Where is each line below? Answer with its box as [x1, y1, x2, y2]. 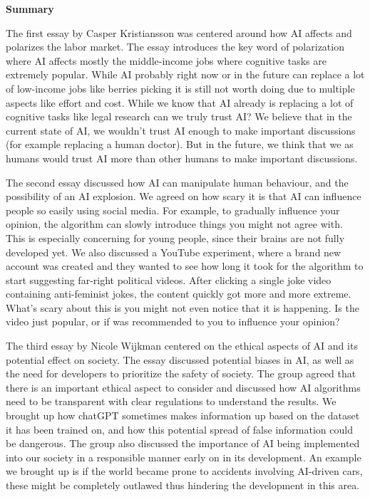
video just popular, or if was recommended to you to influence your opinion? [6, 314, 340, 329]
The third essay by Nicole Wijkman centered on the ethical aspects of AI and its [6, 338, 358, 353]
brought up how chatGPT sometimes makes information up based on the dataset [6, 408, 360, 423]
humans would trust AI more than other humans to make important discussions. [6, 150, 358, 165]
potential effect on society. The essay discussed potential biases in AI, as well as [6, 352, 354, 367]
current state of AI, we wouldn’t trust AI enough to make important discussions [6, 122, 356, 137]
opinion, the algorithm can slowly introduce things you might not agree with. [6, 216, 343, 231]
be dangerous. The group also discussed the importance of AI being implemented [6, 436, 360, 451]
